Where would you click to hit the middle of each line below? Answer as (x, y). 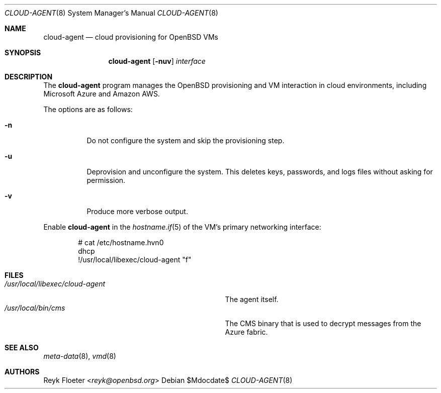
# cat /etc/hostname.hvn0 (121, 242)
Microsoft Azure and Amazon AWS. (102, 94)
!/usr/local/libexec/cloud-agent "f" (135, 260)
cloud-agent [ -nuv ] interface (157, 61)
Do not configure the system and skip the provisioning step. (186, 140)
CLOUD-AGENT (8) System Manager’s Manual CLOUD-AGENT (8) (111, 13)
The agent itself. (252, 299)
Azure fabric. (246, 332)
